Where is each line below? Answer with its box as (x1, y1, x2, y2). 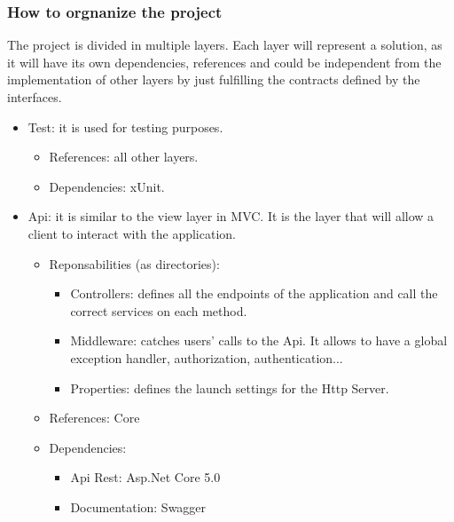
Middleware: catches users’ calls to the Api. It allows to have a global (70, 331, 448, 350)
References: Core (49, 408, 140, 427)
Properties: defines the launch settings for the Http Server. (70, 378, 389, 397)
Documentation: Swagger (70, 497, 207, 516)
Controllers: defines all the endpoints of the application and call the (70, 284, 438, 303)
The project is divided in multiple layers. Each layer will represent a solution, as (7, 36, 442, 54)
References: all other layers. (49, 147, 199, 166)
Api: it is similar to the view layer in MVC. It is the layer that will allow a (27, 207, 434, 225)
